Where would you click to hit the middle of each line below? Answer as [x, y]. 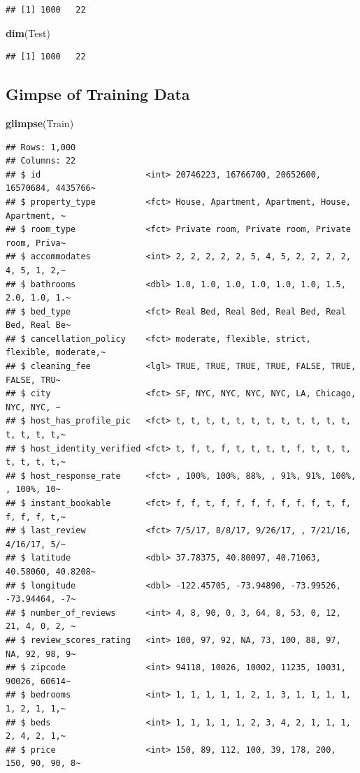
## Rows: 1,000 [41, 147]
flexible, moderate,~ [56, 353]
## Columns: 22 [41, 161]
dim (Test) [28, 32]
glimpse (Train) [40, 123]
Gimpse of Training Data [98, 94]
